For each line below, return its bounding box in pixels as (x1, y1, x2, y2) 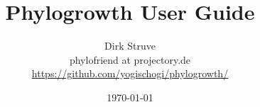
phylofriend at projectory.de (69, 52, 191, 67)
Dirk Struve (104, 38, 156, 53)
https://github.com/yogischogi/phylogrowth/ (31, 66, 229, 81)
